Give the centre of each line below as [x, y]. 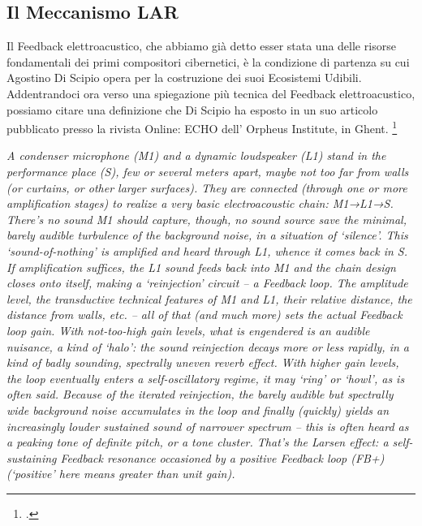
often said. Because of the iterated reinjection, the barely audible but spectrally [200, 394]
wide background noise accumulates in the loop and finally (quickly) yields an [198, 410]
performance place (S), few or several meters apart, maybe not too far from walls [208, 172]
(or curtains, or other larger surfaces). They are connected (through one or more [207, 187]
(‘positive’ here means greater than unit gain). [121, 474]
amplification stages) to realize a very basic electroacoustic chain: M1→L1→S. [200, 203]
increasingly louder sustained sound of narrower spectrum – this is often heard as [208, 426]
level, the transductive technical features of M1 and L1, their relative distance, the [209, 298]
